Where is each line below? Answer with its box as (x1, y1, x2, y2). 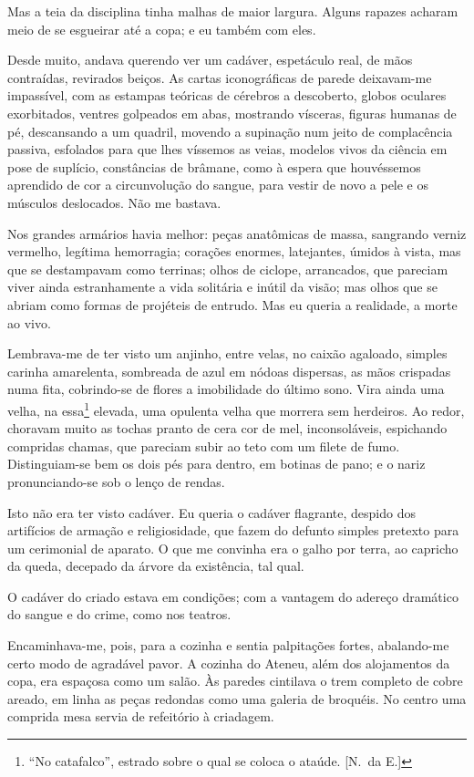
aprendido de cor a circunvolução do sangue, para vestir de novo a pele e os (7, 175, 429, 194)
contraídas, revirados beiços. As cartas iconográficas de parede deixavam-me (7, 67, 432, 87)
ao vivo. (7, 313, 51, 332)
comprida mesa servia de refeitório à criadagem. (7, 707, 274, 726)
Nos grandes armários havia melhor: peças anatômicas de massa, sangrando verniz (7, 223, 467, 243)
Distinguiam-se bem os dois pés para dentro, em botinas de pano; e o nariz (7, 454, 426, 473)
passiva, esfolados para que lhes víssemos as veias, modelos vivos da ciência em (7, 140, 448, 159)
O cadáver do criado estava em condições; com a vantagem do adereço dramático (7, 586, 459, 606)
